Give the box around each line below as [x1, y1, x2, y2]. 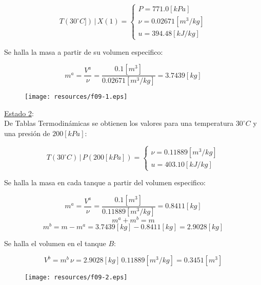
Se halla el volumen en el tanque [4, 237, 106, 248]
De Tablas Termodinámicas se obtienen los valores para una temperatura [4, 118, 234, 128]
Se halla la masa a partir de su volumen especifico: [4, 46, 163, 57]
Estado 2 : [4, 107, 34, 118]
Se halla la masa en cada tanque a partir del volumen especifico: [4, 177, 206, 188]
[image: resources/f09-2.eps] [25, 274, 128, 281]
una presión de [4, 127, 50, 138]
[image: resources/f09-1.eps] [25, 93, 128, 101]
